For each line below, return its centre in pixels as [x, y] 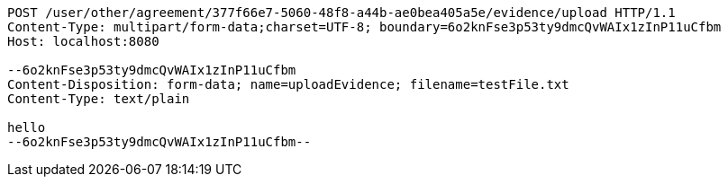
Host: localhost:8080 [83, 41]
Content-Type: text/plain [99, 99]
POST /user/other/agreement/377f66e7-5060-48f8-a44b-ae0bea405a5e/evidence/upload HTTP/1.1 [341, 13]
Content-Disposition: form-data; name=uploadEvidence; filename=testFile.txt [288, 84]
